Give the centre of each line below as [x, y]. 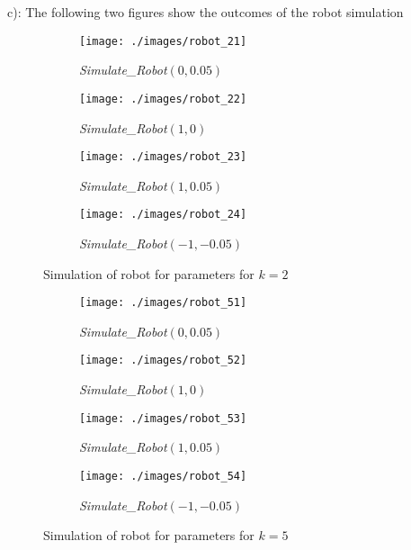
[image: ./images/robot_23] [163, 157]
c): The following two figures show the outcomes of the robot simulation [205, 12]
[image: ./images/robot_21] [163, 41]
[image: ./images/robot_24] [163, 215]
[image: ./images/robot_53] [163, 418]
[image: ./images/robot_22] [163, 99]
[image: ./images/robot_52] [163, 361]
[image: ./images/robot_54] [163, 476]
